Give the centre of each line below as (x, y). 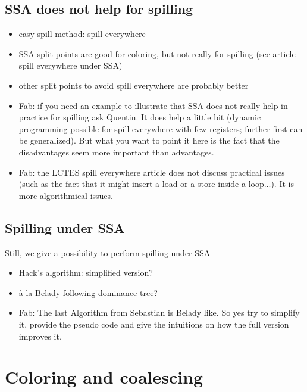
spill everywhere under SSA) (71, 65)
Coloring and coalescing (104, 377)
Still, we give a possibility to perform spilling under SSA (108, 252)
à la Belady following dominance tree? (88, 292)
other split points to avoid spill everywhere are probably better (134, 85)
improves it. (40, 336)
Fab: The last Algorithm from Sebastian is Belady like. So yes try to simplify (159, 312)
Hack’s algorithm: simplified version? (86, 273)
